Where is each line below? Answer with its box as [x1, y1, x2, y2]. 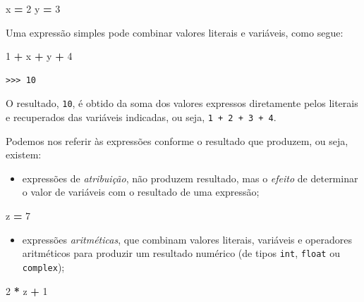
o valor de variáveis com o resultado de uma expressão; [22, 184, 260, 199]
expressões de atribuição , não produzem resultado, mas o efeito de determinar [22, 170, 358, 185]
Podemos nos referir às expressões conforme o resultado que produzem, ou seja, [6, 133, 348, 148]
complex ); [22, 259, 65, 274]
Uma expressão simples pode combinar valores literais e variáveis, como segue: [6, 25, 344, 39]
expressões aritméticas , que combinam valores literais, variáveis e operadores [22, 232, 352, 246]
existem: [6, 147, 42, 162]
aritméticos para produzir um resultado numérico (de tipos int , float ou [22, 246, 340, 260]
